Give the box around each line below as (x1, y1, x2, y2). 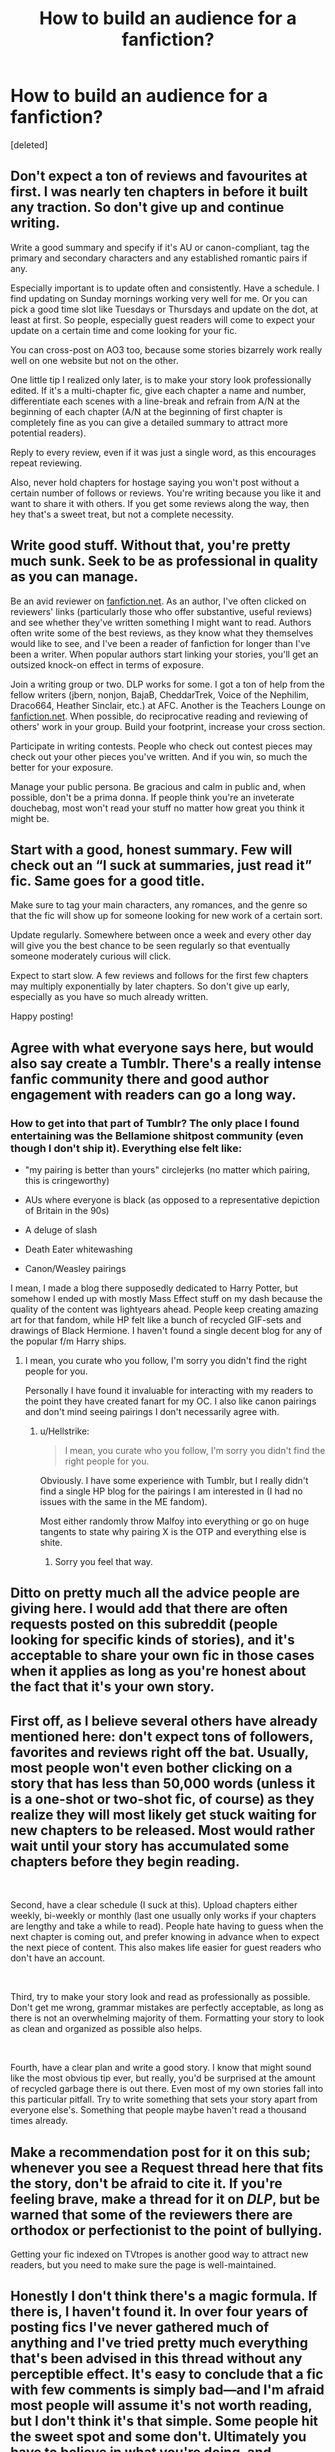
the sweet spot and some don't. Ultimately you (10, 2428, 307, 2446)
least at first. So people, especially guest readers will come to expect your (10, 313, 316, 326)
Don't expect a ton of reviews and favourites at (10, 168, 308, 185)
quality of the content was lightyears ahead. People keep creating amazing (10, 1303, 319, 1316)
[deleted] (10, 138, 48, 151)
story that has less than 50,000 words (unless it (10, 1775, 316, 1792)
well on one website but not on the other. (10, 354, 179, 366)
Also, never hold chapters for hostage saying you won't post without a (10, 476, 300, 488)
